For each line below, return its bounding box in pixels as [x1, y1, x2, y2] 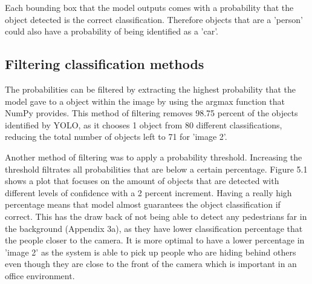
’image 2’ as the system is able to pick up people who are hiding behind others [5, 245, 296, 258]
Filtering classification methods [5, 54, 204, 73]
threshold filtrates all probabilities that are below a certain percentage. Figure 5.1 [5, 162, 308, 175]
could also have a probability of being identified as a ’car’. [5, 25, 218, 38]
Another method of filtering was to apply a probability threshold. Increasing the [5, 150, 302, 163]
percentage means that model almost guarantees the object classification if [5, 198, 281, 211]
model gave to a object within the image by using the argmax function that [5, 94, 285, 107]
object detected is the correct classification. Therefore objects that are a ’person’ [5, 13, 303, 25]
